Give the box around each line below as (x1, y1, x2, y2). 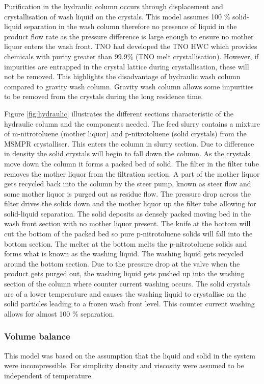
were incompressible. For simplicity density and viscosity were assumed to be (4, 360, 244, 371)
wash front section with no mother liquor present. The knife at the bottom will (4, 218, 251, 229)
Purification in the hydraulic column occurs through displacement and (4, 1, 223, 11)
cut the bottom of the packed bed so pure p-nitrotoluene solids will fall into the (4, 228, 253, 239)
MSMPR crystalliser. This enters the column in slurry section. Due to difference (4, 138, 254, 149)
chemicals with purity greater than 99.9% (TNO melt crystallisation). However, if (4, 51, 259, 61)
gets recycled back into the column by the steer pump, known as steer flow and (4, 178, 251, 189)
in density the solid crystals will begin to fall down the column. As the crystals (4, 148, 250, 159)
